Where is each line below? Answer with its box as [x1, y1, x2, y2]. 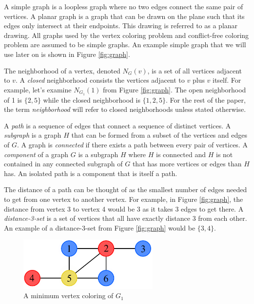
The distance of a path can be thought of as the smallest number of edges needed [4, 184, 247, 195]
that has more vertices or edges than [132, 159, 242, 169]
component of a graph [4, 149, 69, 159]
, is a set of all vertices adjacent [147, 65, 242, 75]
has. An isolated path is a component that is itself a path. [4, 168, 177, 178]
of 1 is [4, 94, 22, 105]
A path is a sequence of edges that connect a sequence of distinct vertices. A [4, 120, 231, 130]
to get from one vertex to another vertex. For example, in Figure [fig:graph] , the [4, 194, 243, 204]
